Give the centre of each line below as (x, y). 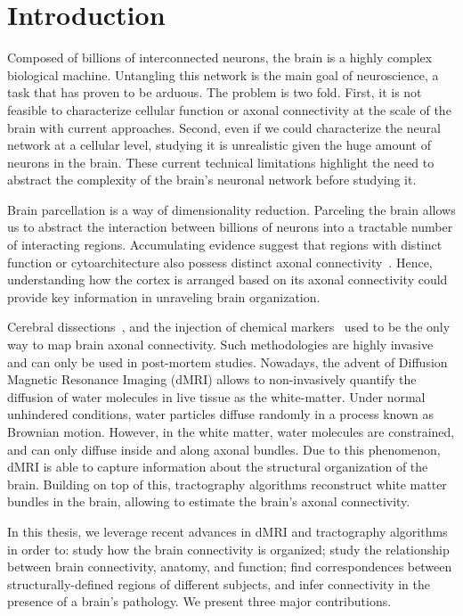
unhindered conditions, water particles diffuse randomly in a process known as (221, 414)
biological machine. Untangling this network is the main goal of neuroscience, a (223, 74)
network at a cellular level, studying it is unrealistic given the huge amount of (219, 145)
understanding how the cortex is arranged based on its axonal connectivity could (227, 279)
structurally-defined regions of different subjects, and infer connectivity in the (219, 583)
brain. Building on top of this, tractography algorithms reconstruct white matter (227, 484)
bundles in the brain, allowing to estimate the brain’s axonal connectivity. (209, 501)
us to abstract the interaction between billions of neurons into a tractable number (230, 227)
